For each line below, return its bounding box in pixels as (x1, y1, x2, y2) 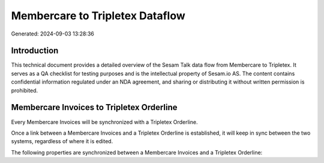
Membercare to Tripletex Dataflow (11, 9, 185, 22)
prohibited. (11, 87, 38, 94)
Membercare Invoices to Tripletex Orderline (11, 102, 178, 112)
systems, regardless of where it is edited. (11, 138, 113, 145)
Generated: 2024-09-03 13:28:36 (11, 30, 94, 37)
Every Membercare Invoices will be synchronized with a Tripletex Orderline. (11, 118, 198, 126)
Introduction (11, 46, 59, 56)
